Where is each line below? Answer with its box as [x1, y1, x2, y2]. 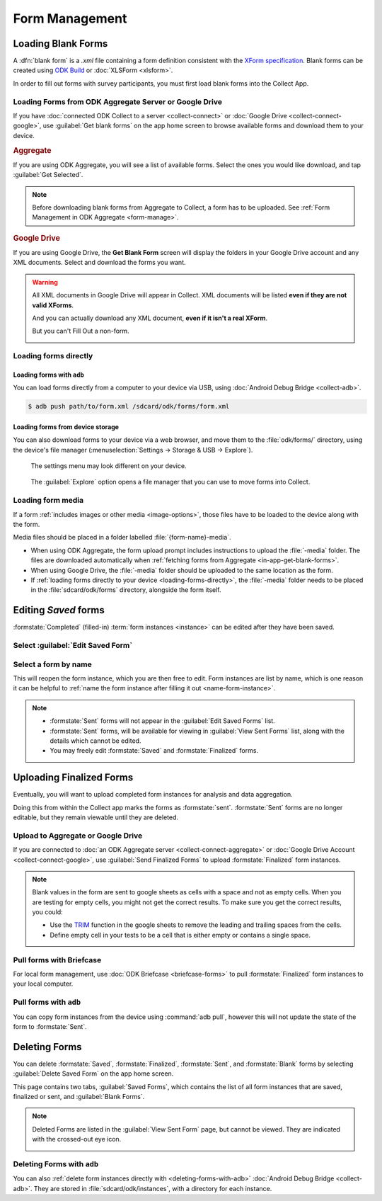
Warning [32, 278, 58, 286]
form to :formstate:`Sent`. [13, 1022, 88, 1030]
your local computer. [13, 979, 74, 988]
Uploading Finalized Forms [13, 772, 134, 784]
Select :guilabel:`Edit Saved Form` [13, 641, 133, 651]
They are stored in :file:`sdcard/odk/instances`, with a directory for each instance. [33, 1184, 272, 1193]
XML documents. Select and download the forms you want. [13, 258, 186, 267]
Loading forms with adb [13, 370, 85, 379]
